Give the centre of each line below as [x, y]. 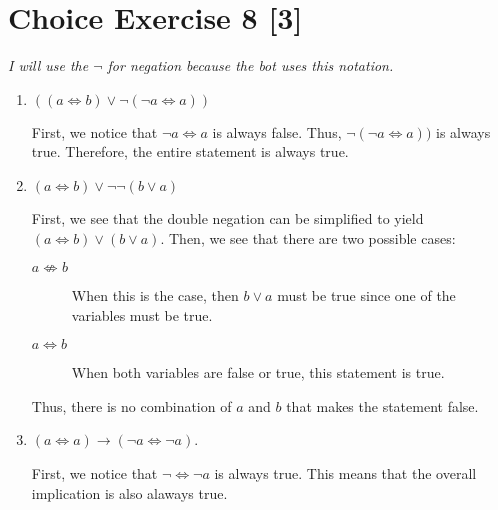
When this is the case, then [155, 295]
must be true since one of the [366, 295]
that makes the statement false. [382, 405]
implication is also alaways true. [129, 492]
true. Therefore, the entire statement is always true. [190, 151]
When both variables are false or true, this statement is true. [258, 372]
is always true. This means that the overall [345, 473]
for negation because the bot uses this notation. [250, 65]
